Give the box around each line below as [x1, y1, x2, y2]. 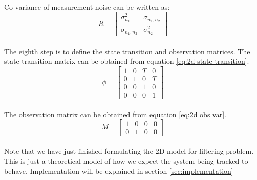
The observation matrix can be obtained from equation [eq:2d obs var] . [4, 108, 226, 119]
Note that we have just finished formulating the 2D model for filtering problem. [4, 145, 254, 156]
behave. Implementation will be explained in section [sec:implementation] [4, 166, 233, 176]
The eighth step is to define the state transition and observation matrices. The [4, 46, 250, 56]
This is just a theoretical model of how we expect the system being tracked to [4, 155, 248, 166]
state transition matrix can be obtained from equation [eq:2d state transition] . [4, 56, 249, 66]
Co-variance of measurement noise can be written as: [4, 1, 170, 12]
